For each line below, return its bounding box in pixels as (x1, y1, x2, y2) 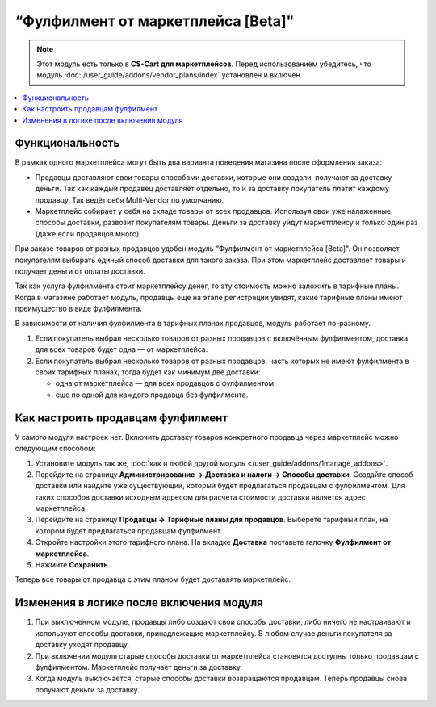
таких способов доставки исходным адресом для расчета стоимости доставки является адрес (35, 492, 367, 502)
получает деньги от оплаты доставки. (15, 266, 145, 276)
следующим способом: (15, 444, 96, 454)
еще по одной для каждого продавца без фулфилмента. (55, 390, 249, 400)
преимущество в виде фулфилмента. (15, 303, 143, 314)
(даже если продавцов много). (35, 228, 141, 238)
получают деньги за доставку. (35, 684, 140, 694)
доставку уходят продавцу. (35, 640, 129, 650)
